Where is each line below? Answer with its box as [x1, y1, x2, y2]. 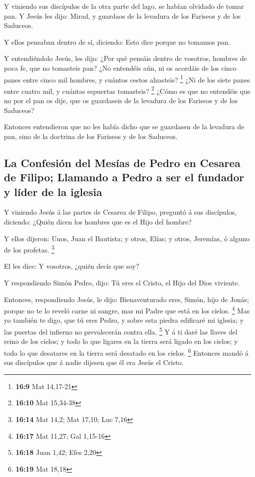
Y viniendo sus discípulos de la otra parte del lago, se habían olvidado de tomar [4, 1, 244, 11]
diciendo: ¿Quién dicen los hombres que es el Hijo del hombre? [4, 217, 192, 227]
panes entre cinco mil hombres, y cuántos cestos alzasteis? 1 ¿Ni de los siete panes [4, 73, 250, 84]
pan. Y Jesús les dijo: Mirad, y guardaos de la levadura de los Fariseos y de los [4, 10, 241, 21]
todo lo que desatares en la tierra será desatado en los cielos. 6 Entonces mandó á [4, 346, 249, 358]
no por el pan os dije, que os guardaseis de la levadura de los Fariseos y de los [4, 95, 238, 106]
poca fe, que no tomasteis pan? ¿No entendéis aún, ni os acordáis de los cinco [4, 62, 237, 73]
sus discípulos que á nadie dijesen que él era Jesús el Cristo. [4, 357, 184, 367]
